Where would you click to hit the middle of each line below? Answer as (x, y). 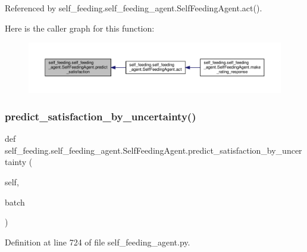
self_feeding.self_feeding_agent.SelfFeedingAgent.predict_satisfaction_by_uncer (153, 150)
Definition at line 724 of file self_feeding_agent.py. (98, 242)
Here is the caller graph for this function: (80, 28)
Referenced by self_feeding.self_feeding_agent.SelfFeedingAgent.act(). (134, 8)
